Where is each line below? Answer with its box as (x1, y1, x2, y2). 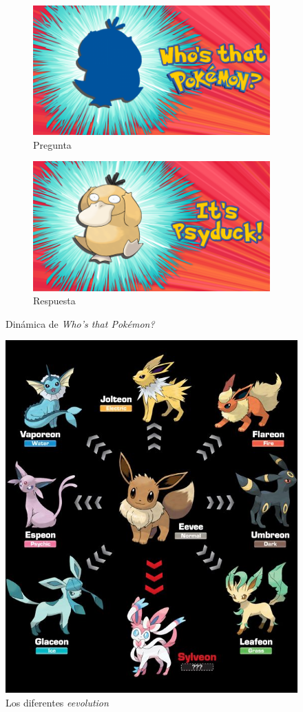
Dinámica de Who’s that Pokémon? (6, 316, 155, 331)
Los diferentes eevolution (6, 695, 109, 709)
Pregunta (33, 137, 72, 151)
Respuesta (33, 293, 76, 308)
